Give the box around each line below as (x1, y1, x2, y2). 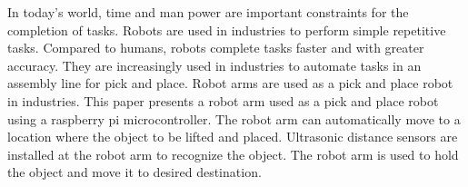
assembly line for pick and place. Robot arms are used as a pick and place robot (7, 74, 453, 93)
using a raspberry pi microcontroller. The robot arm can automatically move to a (7, 109, 461, 128)
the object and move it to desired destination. (7, 162, 262, 182)
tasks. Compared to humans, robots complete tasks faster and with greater (7, 38, 424, 57)
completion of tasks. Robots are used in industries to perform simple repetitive (7, 20, 446, 39)
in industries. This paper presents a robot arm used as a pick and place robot (7, 91, 439, 110)
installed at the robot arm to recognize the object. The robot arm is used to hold (7, 144, 459, 163)
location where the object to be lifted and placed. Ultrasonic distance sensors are (7, 127, 458, 146)
